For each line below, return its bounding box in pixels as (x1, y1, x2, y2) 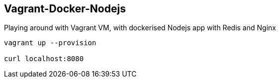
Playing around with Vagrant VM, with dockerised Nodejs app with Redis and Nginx (4, 23, 276, 32)
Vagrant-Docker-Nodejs (4, 2, 126, 15)
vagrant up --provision (4, 39, 96, 47)
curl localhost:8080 (4, 55, 84, 63)
